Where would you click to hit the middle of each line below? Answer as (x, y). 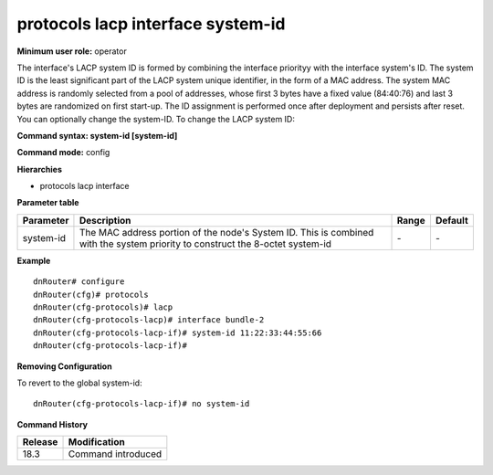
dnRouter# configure (79, 282)
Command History (52, 424)
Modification (96, 442)
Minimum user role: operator (72, 51)
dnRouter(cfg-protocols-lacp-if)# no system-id (142, 404)
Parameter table (48, 203)
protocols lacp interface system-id (151, 24)
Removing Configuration (65, 366)
